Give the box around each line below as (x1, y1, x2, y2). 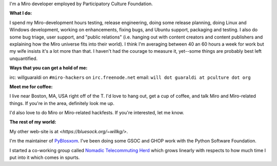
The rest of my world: (9, 119, 56, 125)
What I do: (9, 10, 32, 16)
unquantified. (9, 55, 38, 61)
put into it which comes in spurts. (9, 154, 80, 161)
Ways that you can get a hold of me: (9, 65, 88, 71)
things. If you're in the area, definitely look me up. (9, 100, 115, 106)
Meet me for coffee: (9, 84, 53, 90)
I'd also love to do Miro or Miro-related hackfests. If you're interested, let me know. (9, 110, 185, 116)
